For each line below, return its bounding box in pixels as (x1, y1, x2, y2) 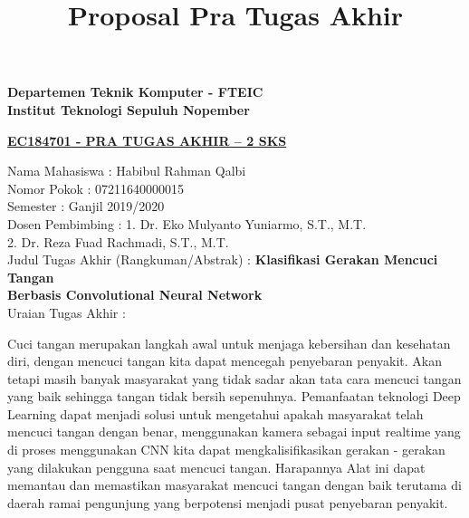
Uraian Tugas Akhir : (7, 302, 126, 321)
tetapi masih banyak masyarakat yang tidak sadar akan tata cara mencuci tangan (7, 369, 462, 388)
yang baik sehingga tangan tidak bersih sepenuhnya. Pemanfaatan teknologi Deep (7, 387, 461, 406)
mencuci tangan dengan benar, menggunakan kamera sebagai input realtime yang (7, 422, 461, 441)
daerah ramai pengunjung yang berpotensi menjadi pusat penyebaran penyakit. (7, 493, 448, 512)
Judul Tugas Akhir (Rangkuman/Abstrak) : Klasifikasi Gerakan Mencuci (7, 250, 438, 269)
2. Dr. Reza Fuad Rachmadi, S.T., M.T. (7, 232, 229, 251)
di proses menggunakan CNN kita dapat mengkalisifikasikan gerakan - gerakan (7, 440, 445, 459)
